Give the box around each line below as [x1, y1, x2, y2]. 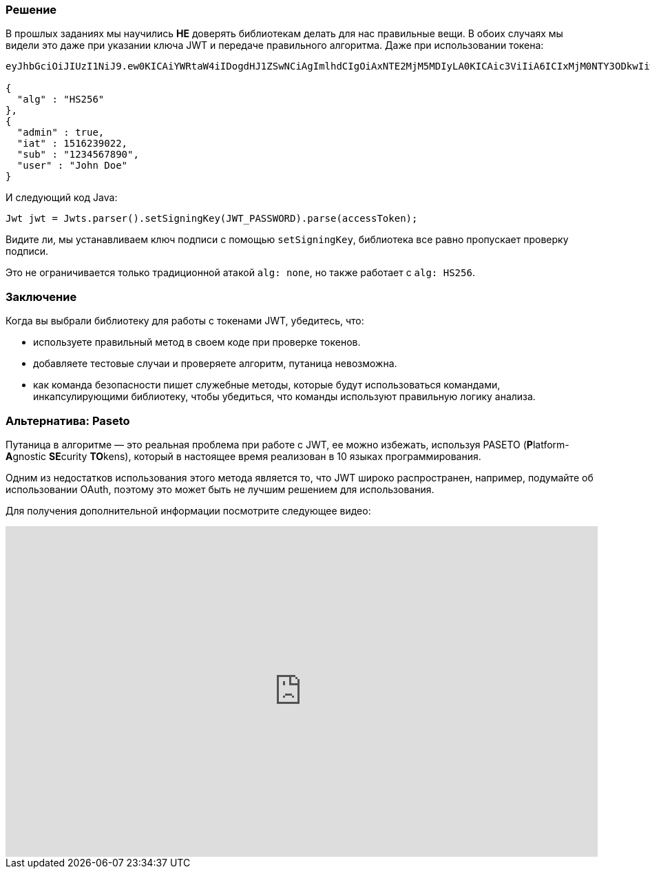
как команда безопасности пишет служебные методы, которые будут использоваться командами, [33, 379, 501, 391]
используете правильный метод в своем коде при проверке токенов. [33, 336, 361, 348]
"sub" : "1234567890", [17, 149, 139, 160]
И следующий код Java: [6, 191, 118, 204]
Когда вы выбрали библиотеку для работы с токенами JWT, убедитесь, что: [6, 315, 364, 327]
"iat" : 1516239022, [17, 138, 128, 149]
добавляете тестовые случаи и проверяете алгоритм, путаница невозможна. [33, 357, 397, 370]
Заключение [6, 289, 77, 304]
